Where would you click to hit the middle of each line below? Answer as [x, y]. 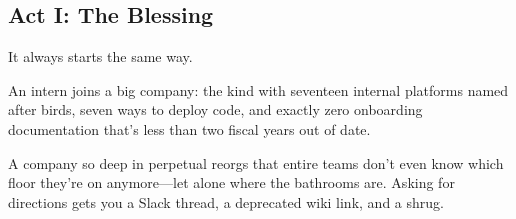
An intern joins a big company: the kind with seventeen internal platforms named [258, 89]
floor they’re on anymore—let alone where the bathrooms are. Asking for [231, 182]
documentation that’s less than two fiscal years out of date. [189, 128]
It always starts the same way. [100, 56]
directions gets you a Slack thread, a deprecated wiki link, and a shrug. [226, 201]
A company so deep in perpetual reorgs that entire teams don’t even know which [256, 162]
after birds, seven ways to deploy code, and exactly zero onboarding [215, 109]
